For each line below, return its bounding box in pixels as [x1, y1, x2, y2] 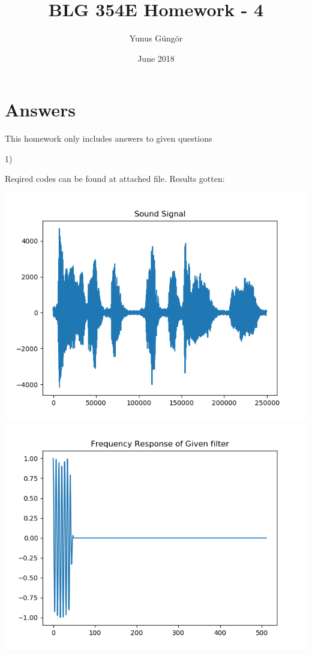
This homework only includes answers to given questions [5, 132, 212, 145]
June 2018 [137, 52, 175, 64]
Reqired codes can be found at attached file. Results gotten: [5, 172, 225, 185]
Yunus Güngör [129, 32, 183, 44]
